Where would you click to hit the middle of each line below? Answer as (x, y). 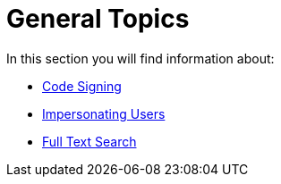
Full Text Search (89, 141)
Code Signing (82, 86)
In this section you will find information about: (140, 58)
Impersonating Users (104, 113)
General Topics (98, 19)
